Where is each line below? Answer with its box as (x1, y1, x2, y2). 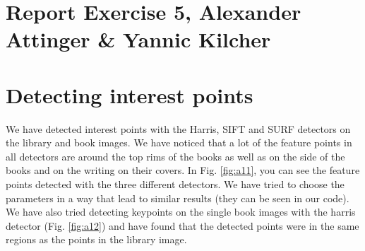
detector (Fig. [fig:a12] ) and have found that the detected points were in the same (6, 218, 359, 233)
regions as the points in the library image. (6, 232, 187, 247)
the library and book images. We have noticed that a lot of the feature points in (6, 135, 352, 150)
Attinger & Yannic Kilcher (6, 25, 271, 54)
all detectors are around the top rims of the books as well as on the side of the (6, 148, 345, 163)
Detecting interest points (6, 80, 253, 109)
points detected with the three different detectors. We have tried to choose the (6, 177, 345, 192)
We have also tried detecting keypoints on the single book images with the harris (6, 204, 356, 219)
